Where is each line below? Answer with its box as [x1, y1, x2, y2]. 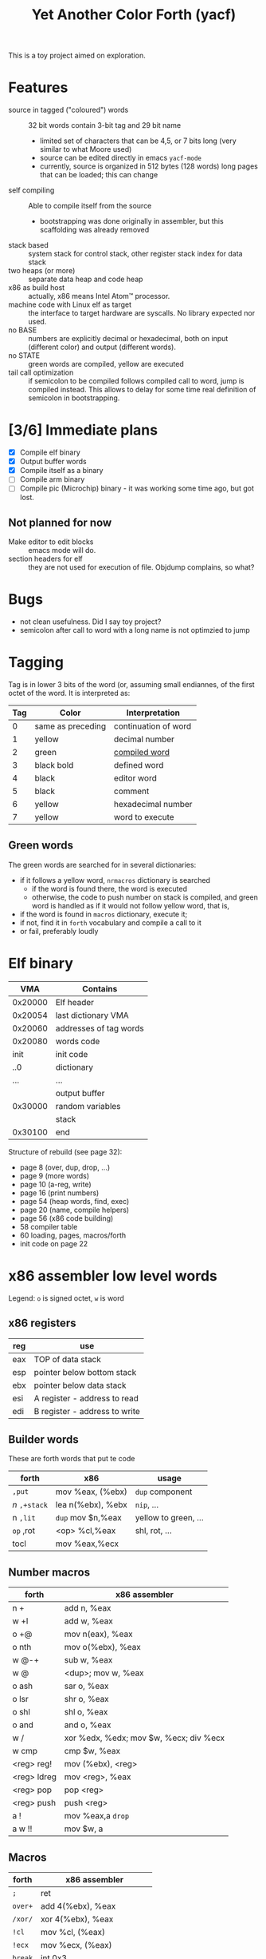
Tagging [8, 654, 64, 672]
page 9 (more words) [19, 1170, 90, 1180]
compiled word [114, 747, 170, 758]
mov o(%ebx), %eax [64, 1642, 141, 1653]
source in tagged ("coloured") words [8, 105, 129, 115]
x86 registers [8, 1317, 77, 1330]
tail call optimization [8, 368, 74, 377]
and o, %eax [64, 1719, 111, 1731]
